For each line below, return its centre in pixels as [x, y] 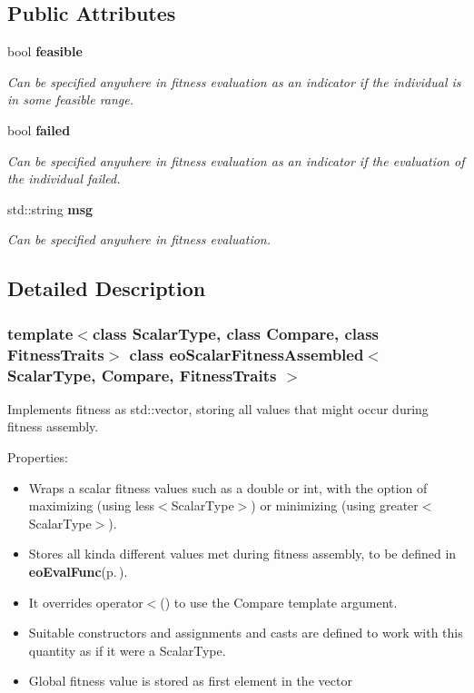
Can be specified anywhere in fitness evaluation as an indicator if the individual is [234, 81]
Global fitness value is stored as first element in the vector [190, 681]
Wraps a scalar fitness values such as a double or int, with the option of [228, 487]
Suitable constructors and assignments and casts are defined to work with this [246, 633]
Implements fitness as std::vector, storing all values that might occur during [218, 408]
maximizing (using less [92, 505]
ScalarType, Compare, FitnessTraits [142, 375]
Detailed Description [107, 288]
